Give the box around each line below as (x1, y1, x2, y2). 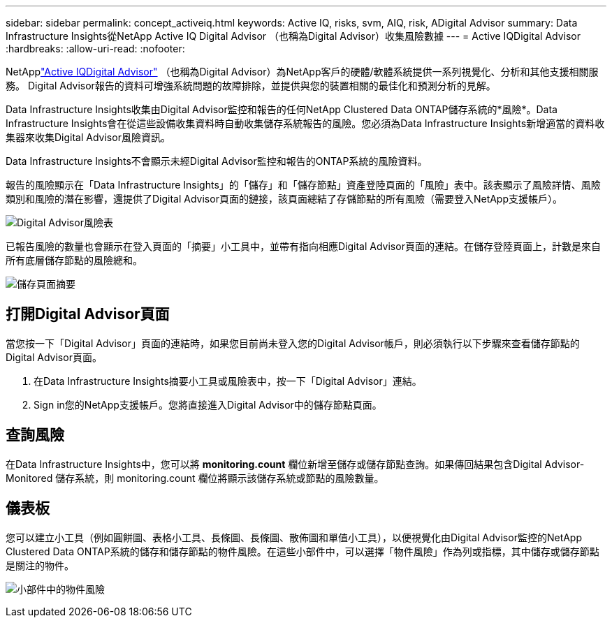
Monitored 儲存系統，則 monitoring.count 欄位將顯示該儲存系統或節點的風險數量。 (6, 471, 384, 484)
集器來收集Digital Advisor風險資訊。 (6, 131, 170, 143)
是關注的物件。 (6, 559, 74, 571)
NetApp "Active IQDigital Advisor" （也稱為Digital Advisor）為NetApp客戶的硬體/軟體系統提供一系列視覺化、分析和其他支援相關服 (6, 66, 599, 78)
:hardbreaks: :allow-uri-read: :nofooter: (6, 43, 185, 54)
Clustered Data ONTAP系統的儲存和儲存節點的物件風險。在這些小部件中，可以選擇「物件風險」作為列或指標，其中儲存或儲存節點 (6, 545, 599, 557)
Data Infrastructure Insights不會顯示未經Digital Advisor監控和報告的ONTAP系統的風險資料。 (6, 155, 428, 167)
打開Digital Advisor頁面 (6, 305, 170, 323)
